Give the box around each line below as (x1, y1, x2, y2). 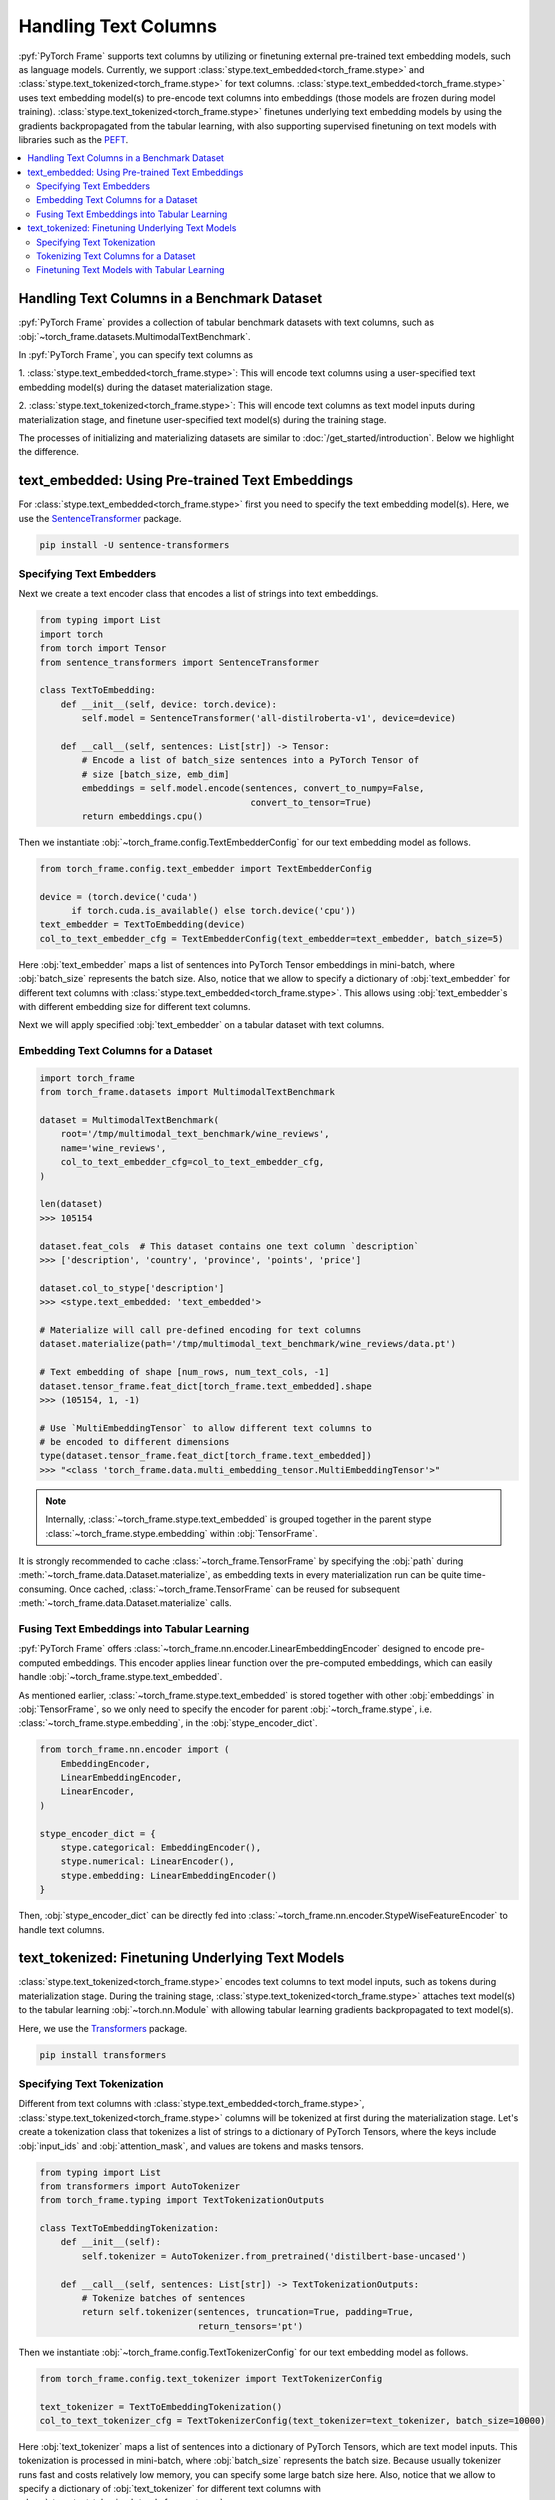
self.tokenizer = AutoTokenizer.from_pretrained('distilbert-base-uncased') (81, 2250, 467, 2262)
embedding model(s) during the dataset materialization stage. (18, 381, 274, 393)
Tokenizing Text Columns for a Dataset (36, 250, 196, 262)
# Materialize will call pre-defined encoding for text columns (39, 1324, 362, 1335)
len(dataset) (39, 1198, 104, 1210)
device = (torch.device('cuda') (39, 891, 199, 902)
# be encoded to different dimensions (39, 1436, 230, 1448)
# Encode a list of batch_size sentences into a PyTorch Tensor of (81, 755, 420, 766)
